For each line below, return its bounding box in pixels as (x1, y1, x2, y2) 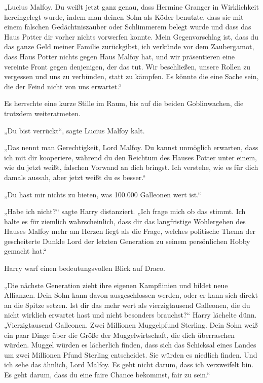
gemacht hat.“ (4, 246, 47, 256)
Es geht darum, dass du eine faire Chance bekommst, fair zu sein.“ (4, 369, 210, 379)
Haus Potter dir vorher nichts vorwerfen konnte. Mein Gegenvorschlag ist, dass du (4, 31, 258, 42)
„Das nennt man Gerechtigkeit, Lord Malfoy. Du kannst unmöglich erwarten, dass (4, 142, 258, 153)
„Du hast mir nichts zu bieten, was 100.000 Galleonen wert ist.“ (4, 189, 201, 199)
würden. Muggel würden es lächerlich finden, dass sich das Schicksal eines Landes (4, 339, 256, 350)
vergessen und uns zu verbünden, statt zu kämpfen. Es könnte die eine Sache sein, (4, 71, 259, 82)
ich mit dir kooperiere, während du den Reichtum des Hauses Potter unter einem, (4, 152, 257, 162)
